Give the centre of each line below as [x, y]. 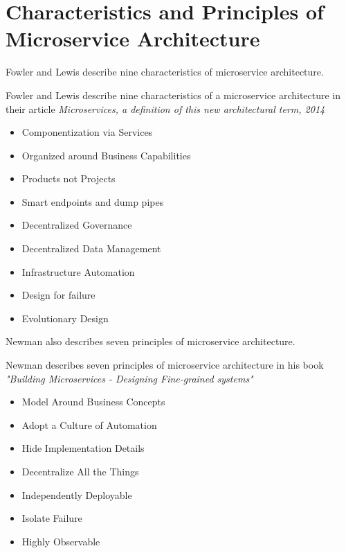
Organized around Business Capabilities [106, 155]
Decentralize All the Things [80, 471]
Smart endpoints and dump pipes [93, 201]
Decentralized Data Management [91, 248]
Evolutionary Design [65, 318]
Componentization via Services [87, 132]
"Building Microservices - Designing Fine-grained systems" [129, 378]
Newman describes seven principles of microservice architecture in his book [165, 365]
